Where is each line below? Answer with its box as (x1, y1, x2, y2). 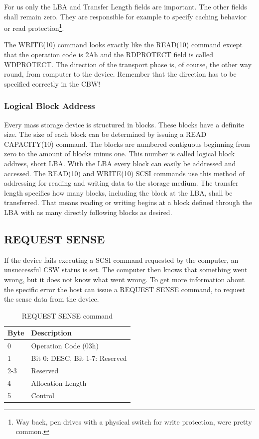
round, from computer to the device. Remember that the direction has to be (4, 69, 237, 79)
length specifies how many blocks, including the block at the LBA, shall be (4, 187, 233, 198)
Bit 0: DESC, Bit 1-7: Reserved (31, 353, 127, 363)
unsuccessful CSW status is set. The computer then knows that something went (4, 264, 248, 275)
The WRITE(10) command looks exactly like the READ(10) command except (4, 39, 243, 50)
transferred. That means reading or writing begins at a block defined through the (4, 197, 252, 208)
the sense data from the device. (4, 294, 99, 304)
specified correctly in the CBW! (4, 78, 101, 89)
